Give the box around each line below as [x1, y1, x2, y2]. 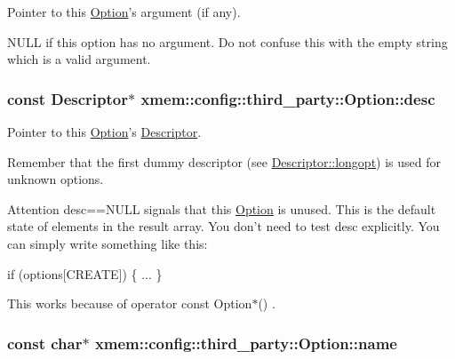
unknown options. [7, 170, 104, 188]
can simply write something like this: [7, 234, 208, 252]
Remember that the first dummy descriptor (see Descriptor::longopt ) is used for [7, 152, 442, 171]
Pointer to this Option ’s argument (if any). [7, 3, 241, 20]
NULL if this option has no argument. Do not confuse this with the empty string [7, 32, 448, 51]
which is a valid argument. [7, 50, 151, 68]
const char [7, 331, 83, 354]
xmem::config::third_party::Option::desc [140, 87, 435, 109]
